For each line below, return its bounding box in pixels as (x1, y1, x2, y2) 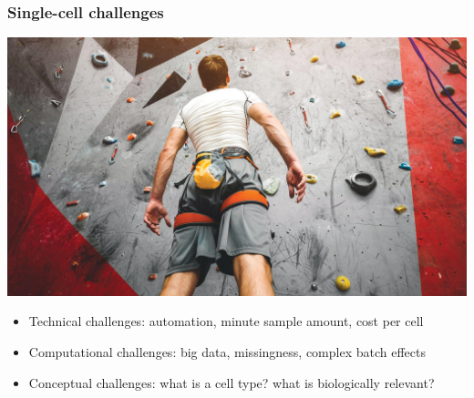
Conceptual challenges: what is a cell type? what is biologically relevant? (28, 372, 435, 392)
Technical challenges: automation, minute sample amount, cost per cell (28, 311, 424, 331)
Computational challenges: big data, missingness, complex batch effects (28, 342, 426, 361)
